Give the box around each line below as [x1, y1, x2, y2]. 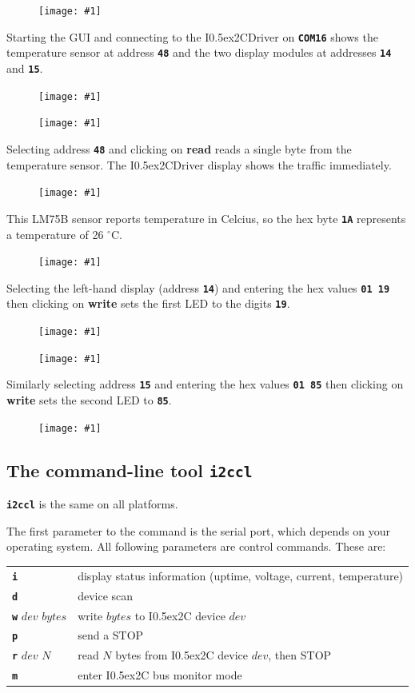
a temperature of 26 [6, 225, 104, 242]
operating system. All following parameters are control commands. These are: [6, 538, 386, 555]
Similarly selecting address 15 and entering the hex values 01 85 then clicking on [6, 376, 404, 392]
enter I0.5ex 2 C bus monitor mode [78, 667, 242, 683]
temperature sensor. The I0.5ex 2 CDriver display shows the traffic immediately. [6, 156, 392, 173]
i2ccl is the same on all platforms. [6, 496, 178, 512]
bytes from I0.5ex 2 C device [115, 647, 249, 663]
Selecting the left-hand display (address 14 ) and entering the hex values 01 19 [6, 279, 390, 296]
